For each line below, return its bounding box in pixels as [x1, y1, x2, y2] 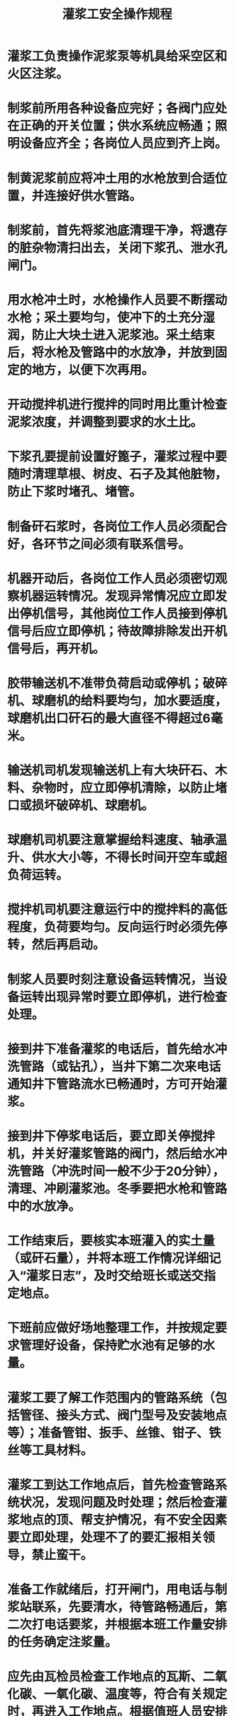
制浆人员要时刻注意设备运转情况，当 [7, 971, 215, 987]
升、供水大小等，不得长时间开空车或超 [7, 850, 228, 865]
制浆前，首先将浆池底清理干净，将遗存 [7, 222, 228, 238]
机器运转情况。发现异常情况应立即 [20, 588, 215, 604]
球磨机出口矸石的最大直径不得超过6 [7, 710, 211, 726]
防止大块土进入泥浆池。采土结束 [31, 327, 215, 343]
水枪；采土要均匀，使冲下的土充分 [7, 309, 204, 326]
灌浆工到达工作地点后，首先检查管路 [7, 1477, 215, 1493]
